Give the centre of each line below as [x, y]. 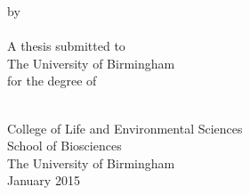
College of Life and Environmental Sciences [125, 128]
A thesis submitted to [66, 46]
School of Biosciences [65, 146]
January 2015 [44, 180]
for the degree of [52, 81]
